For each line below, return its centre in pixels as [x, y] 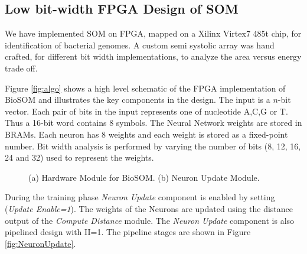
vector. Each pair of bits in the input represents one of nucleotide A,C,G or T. [146, 111]
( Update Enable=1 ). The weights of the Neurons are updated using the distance [149, 208]
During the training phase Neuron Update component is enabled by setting [140, 197]
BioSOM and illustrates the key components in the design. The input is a [138, 100]
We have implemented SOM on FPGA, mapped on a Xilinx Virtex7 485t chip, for [153, 33]
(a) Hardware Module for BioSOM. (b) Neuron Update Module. [144, 177]
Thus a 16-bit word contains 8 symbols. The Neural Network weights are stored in [153, 123]
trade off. [21, 68]
